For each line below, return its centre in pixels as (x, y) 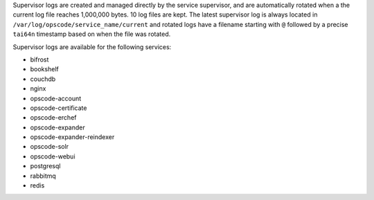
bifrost (39, 60)
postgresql (45, 166)
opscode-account (56, 98)
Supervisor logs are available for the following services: (92, 47)
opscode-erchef (53, 118)
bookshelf (44, 69)
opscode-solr (50, 147)
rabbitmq (43, 176)
